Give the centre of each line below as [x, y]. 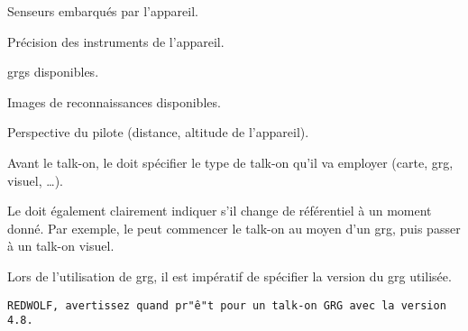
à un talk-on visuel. [61, 246]
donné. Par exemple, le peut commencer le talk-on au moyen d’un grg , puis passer [234, 228]
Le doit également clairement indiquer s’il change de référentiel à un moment [220, 211]
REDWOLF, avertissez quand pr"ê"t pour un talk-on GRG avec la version [227, 305]
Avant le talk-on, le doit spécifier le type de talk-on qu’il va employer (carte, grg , [230, 162]
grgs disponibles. [53, 72]
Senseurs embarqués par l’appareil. [103, 11]
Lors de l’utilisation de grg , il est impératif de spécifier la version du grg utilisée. [229, 276]
